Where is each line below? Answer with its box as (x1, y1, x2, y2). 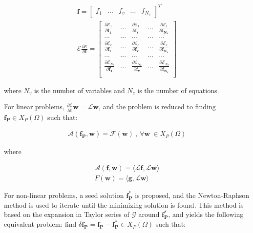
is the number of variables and (34, 85, 125, 95)
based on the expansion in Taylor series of (4, 209, 129, 219)
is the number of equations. (137, 85, 219, 95)
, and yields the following (168, 209, 244, 219)
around (138, 209, 160, 219)
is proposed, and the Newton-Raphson (135, 190, 250, 200)
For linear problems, (4, 101, 64, 112)
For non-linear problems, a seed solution (4, 190, 124, 200)
